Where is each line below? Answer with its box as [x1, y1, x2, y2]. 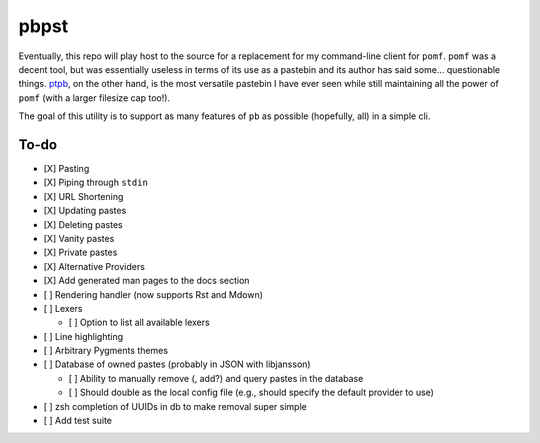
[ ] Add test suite [43, 415, 113, 427]
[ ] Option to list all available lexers [68, 316, 210, 329]
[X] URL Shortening [43, 190, 124, 202]
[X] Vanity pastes [43, 232, 115, 244]
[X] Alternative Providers [43, 260, 145, 272]
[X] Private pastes [43, 246, 118, 259]
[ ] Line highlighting [43, 330, 124, 342]
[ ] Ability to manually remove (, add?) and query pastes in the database [68, 372, 364, 384]
